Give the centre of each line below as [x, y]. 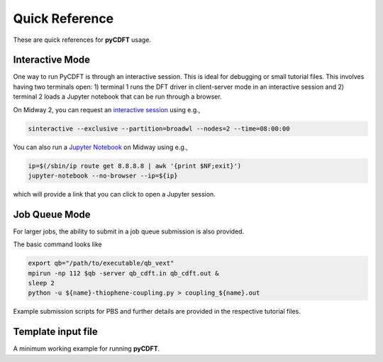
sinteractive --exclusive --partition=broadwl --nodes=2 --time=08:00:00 [159, 128]
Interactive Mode [52, 60]
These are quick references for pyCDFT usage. [82, 40]
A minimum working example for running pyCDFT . [87, 349]
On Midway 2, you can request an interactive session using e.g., [107, 109]
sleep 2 [41, 283]
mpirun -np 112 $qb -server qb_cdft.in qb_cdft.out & [123, 273]
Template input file [56, 332]
